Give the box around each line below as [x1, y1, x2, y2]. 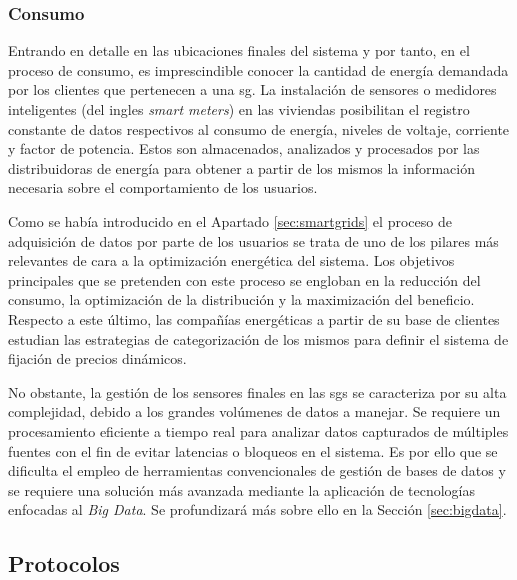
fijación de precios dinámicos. [8, 348, 187, 369]
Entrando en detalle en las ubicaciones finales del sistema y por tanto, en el [8, 40, 470, 61]
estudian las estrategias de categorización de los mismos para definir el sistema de [8, 328, 509, 349]
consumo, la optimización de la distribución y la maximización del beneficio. [8, 289, 475, 310]
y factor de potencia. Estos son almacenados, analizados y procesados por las [8, 138, 480, 159]
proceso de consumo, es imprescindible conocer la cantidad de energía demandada [8, 59, 509, 80]
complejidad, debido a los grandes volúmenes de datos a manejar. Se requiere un [8, 401, 501, 422]
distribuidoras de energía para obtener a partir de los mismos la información [8, 157, 475, 178]
